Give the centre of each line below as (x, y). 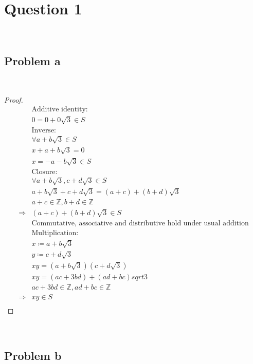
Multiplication (54, 233)
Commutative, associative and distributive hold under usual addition (140, 223)
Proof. (14, 99)
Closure (43, 172)
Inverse (43, 130)
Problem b (33, 355)
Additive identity (59, 110)
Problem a (32, 61)
